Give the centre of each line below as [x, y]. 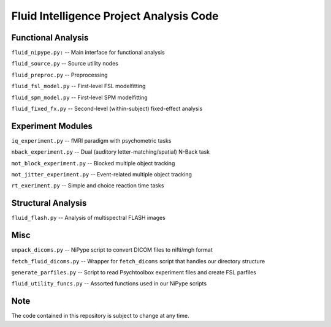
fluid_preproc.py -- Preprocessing [59, 75]
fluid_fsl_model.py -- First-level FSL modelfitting [78, 86]
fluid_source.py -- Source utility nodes [65, 64]
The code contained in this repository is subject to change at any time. [100, 316]
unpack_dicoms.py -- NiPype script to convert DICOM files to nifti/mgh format [112, 250]
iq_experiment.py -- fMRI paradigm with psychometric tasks [91, 140]
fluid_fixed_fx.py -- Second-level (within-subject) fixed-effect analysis [107, 109]
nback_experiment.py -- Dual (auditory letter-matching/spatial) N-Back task [111, 152]
